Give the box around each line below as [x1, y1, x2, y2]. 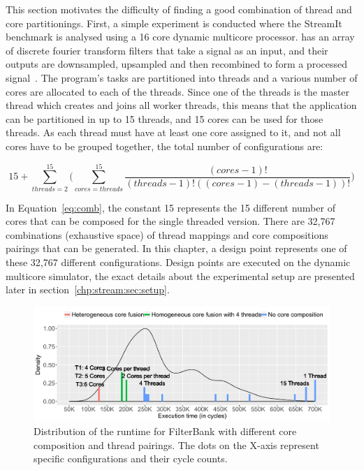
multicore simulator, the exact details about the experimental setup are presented [6, 268, 355, 283]
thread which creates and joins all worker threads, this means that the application [6, 98, 357, 112]
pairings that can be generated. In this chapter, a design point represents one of [6, 241, 347, 256]
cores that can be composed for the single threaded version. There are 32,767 [6, 214, 335, 228]
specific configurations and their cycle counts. [34, 451, 228, 466]
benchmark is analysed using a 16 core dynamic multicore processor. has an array [6, 29, 355, 44]
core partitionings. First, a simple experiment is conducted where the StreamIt [6, 15, 342, 30]
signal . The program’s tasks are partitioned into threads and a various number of [6, 70, 358, 85]
